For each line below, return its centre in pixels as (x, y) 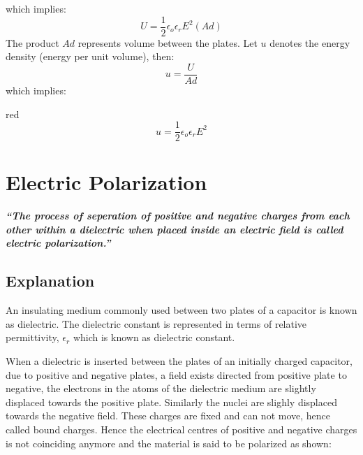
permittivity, (32, 337)
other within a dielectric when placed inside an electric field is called (175, 229)
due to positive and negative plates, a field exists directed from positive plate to (176, 374)
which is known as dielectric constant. (154, 337)
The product (32, 42)
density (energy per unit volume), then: (90, 56)
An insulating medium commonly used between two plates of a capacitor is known (181, 310)
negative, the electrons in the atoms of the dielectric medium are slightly (161, 388)
